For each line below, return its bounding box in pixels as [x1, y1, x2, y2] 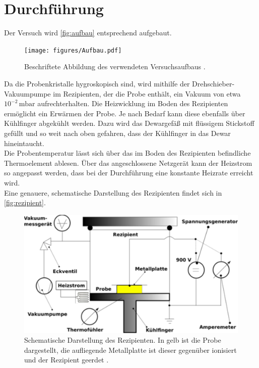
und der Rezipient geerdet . [24, 354, 109, 365]
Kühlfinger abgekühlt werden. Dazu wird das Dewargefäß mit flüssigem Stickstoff [4, 118, 254, 128]
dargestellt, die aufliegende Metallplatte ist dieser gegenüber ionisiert [24, 344, 237, 355]
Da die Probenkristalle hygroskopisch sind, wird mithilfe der [4, 78, 190, 88]
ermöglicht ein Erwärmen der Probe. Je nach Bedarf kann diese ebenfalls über [4, 108, 245, 118]
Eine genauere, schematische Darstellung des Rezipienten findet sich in [4, 187, 222, 198]
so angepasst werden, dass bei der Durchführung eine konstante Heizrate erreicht [4, 167, 253, 178]
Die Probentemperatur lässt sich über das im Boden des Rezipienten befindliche [4, 148, 251, 158]
